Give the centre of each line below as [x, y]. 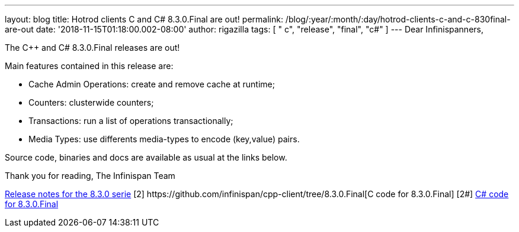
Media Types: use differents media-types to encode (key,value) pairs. [164, 139]
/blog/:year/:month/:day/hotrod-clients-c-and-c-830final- [398, 19]
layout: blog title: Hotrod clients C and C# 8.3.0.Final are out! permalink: [144, 19]
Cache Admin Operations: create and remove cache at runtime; [152, 84]
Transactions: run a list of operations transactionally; [131, 121]
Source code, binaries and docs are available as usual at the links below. [146, 157]
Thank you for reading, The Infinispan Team [90, 176]
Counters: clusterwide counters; [91, 102]
